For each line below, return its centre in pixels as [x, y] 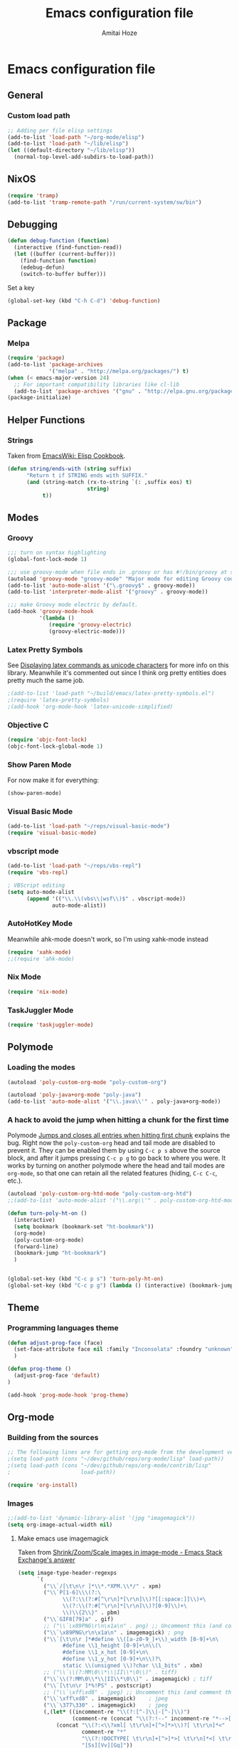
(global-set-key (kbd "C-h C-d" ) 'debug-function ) [84, 301]
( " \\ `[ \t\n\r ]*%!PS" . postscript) [98, 1685]
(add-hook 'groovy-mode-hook [51, 612]
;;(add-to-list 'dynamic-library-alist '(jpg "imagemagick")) [101, 1518]
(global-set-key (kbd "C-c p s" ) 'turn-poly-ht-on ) [85, 1279]
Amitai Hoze [119, 33]
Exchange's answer [47, 1560]
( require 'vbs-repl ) [38, 873]
